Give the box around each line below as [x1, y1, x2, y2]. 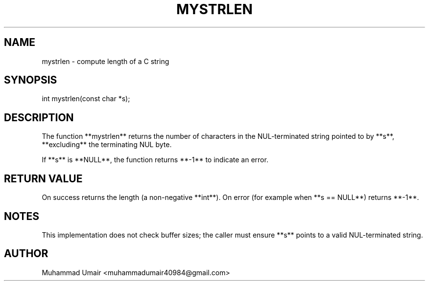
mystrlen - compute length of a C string [42, 57, 169, 66]
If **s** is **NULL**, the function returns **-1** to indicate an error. [42, 155, 268, 164]
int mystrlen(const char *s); [42, 94, 130, 103]
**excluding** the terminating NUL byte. [42, 140, 172, 149]
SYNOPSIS [4, 74, 57, 87]
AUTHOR [4, 247, 48, 260]
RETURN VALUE [4, 172, 83, 185]
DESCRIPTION [4, 111, 74, 124]
